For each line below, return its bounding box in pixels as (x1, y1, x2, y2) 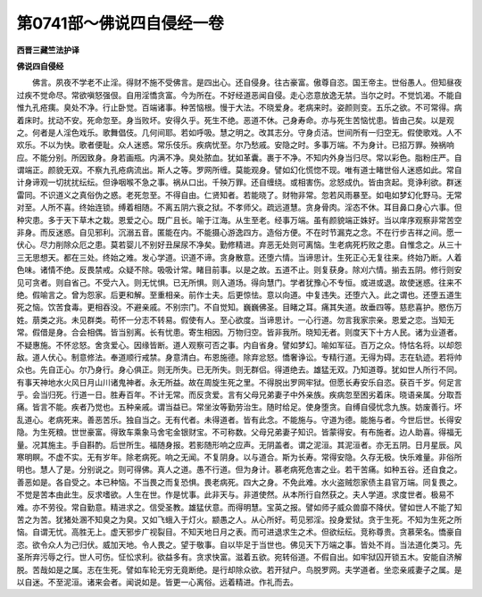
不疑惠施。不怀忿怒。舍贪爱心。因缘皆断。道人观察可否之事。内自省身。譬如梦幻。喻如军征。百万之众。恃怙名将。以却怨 (16, 339, 462, 350)
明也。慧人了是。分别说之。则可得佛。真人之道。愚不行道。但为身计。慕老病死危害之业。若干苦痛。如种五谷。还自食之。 (16, 464, 462, 475)
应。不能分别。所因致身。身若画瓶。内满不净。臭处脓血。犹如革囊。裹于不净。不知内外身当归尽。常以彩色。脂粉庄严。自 (16, 152, 462, 162)
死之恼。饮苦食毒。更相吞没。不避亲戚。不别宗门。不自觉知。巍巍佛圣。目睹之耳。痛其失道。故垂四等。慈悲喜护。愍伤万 (16, 302, 462, 312)
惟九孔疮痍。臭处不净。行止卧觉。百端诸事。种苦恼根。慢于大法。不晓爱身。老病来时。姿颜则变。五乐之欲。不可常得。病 (16, 103, 462, 113)
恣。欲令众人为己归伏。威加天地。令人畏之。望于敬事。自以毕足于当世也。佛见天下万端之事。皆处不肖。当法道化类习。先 (16, 539, 462, 550)
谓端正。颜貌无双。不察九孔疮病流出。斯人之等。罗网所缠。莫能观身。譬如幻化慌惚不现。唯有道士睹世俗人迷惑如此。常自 (16, 165, 462, 176)
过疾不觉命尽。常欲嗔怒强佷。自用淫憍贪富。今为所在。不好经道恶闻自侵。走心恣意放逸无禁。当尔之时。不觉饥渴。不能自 (16, 89, 462, 100)
